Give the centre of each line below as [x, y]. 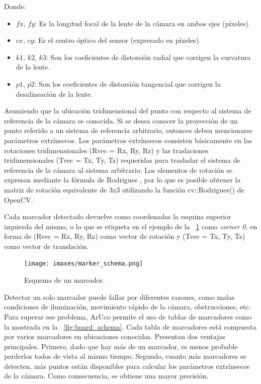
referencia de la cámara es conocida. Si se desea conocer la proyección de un [121, 120]
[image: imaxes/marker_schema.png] [84, 264]
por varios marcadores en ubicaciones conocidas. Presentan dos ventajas [115, 336]
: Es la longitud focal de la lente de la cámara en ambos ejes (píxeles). [143, 23]
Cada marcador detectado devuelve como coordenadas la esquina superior [118, 216]
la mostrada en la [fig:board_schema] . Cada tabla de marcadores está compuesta [130, 326]
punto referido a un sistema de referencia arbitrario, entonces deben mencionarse [128, 130]
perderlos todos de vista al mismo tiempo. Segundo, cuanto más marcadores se [125, 356]
